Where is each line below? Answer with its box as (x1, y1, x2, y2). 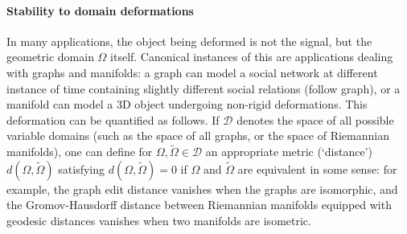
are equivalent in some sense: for (237, 160, 397, 177)
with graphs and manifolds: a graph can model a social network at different (6, 64, 378, 80)
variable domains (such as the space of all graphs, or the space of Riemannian (6, 127, 389, 144)
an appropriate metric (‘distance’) (205, 143, 372, 160)
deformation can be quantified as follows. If (6, 111, 220, 128)
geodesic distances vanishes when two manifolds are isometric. (6, 211, 311, 228)
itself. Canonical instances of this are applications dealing (110, 48, 393, 65)
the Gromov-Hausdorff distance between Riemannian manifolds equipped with (6, 196, 392, 213)
